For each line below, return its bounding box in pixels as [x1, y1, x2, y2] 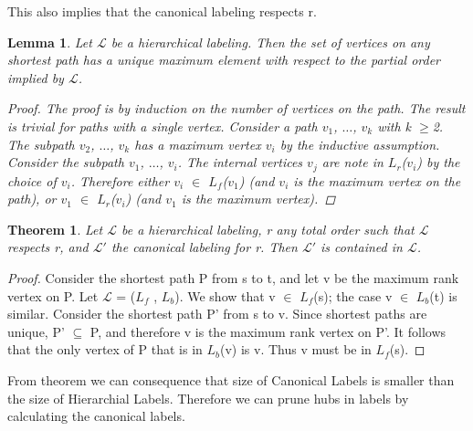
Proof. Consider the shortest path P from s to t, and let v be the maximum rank [7, 268, 459, 287]
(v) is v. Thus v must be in [220, 340, 372, 359]
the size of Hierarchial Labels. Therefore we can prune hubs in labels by [7, 388, 409, 407]
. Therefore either [70, 171, 170, 190]
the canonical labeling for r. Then [110, 237, 298, 257]
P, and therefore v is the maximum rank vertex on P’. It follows [89, 321, 447, 341]
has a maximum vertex [134, 134, 261, 153]
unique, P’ [7, 321, 65, 341]
